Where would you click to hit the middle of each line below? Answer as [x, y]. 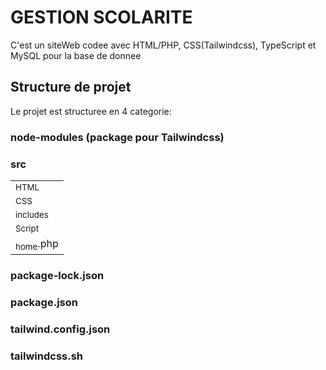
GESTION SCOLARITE [101, 17]
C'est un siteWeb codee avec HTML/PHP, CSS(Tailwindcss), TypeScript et [163, 45]
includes [32, 214]
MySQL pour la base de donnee [76, 55]
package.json [44, 302]
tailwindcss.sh [47, 356]
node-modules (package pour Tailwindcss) [117, 137]
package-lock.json [57, 276]
